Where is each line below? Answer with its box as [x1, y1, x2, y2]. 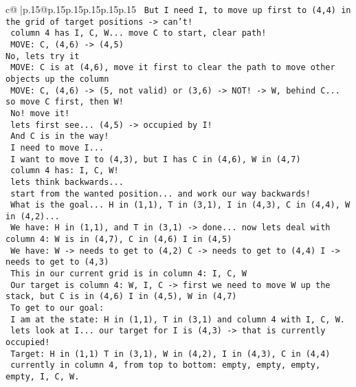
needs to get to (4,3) [5, 257, 109, 267]
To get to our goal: [10, 303, 104, 313]
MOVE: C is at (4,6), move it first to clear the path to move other [10, 63, 335, 73]
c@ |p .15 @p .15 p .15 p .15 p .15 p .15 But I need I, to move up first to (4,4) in [5, 2, 351, 16]
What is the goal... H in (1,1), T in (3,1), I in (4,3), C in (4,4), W [10, 200, 351, 210]
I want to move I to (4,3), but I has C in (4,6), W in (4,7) [10, 154, 301, 164]
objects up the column [5, 74, 109, 84]
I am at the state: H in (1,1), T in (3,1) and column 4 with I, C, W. [10, 314, 345, 324]
